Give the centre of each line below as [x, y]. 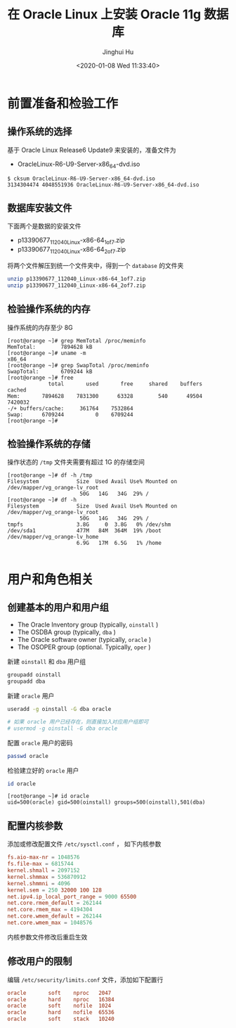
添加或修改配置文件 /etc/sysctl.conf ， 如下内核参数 [84, 844]
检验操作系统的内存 [49, 309]
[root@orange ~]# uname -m [47, 353]
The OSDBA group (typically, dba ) [66, 632]
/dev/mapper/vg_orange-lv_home [53, 537]
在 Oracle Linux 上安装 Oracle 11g [104, 14]
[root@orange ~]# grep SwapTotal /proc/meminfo [78, 365]
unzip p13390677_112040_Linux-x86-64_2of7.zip [77, 285]
